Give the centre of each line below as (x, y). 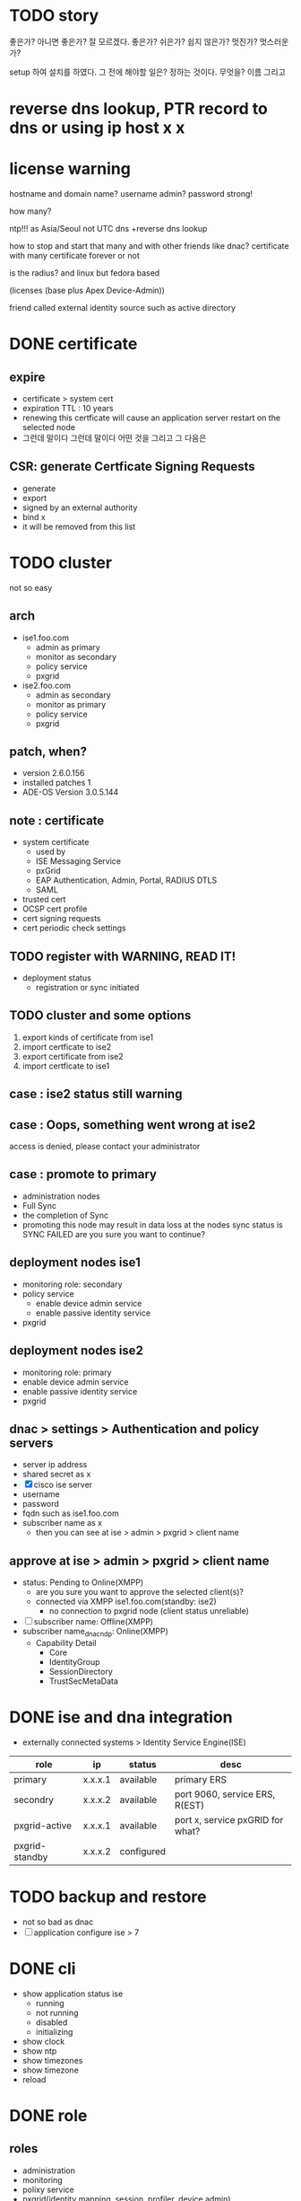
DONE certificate (73, 344)
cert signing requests (61, 919)
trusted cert (44, 900)
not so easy (31, 587)
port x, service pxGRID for (229, 1819)
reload (34, 2079)
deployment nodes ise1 (75, 1263)
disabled (52, 2022)
